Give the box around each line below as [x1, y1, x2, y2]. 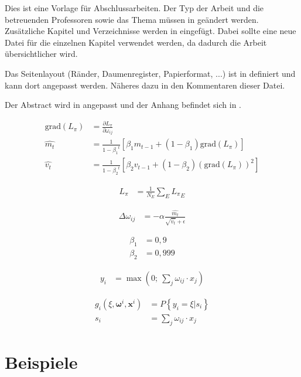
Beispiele [5, 349, 78, 373]
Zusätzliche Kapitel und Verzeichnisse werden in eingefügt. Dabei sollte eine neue [5, 25, 296, 37]
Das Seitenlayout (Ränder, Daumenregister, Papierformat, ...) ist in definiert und [5, 67, 296, 79]
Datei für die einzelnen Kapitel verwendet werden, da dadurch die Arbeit [5, 36, 267, 48]
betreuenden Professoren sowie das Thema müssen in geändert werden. [5, 13, 259, 25]
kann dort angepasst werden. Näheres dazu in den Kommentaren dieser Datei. [5, 79, 285, 91]
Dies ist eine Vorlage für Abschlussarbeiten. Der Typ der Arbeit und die [5, 2, 264, 13]
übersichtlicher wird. [5, 47, 78, 60]
